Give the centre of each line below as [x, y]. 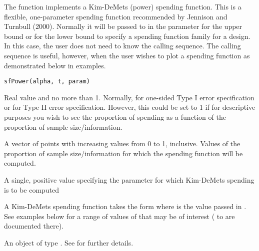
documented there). [34, 226]
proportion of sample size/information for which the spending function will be [123, 153]
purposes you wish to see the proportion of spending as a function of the [115, 117]
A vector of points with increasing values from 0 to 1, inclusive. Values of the [122, 143]
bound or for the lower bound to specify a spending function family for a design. [127, 36]
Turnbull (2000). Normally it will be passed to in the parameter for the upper [123, 26]
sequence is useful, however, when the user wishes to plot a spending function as [127, 55]
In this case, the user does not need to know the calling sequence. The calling [122, 46]
